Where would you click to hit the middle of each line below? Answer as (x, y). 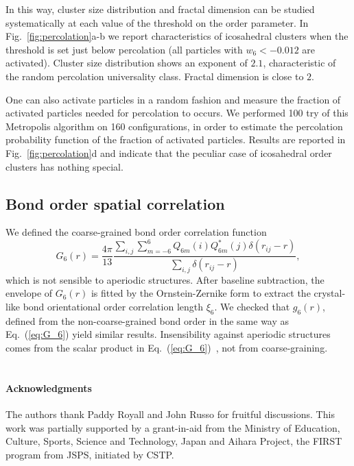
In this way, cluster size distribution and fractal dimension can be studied (160, 9)
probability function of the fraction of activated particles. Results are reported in (176, 139)
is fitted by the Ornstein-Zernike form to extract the (201, 293)
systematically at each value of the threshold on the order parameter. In (157, 22)
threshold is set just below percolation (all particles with (124, 49)
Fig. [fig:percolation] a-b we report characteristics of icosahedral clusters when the (177, 36)
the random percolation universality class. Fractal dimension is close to (155, 76)
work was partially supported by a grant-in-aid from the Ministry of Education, (173, 427)
